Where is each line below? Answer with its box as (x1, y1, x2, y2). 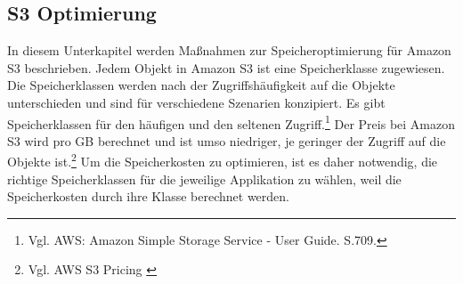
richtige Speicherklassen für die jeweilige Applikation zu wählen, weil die (7, 169, 402, 188)
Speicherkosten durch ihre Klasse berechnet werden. (7, 187, 289, 206)
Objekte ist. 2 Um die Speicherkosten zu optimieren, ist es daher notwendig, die (7, 150, 438, 171)
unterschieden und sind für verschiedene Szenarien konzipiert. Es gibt (7, 93, 386, 111)
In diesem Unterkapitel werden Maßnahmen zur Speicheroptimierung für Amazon (7, 41, 451, 60)
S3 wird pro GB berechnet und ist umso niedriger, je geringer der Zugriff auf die (7, 131, 446, 150)
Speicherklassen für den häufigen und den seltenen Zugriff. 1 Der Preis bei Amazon (7, 111, 455, 133)
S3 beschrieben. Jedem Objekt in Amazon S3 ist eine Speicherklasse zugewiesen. (7, 58, 445, 77)
